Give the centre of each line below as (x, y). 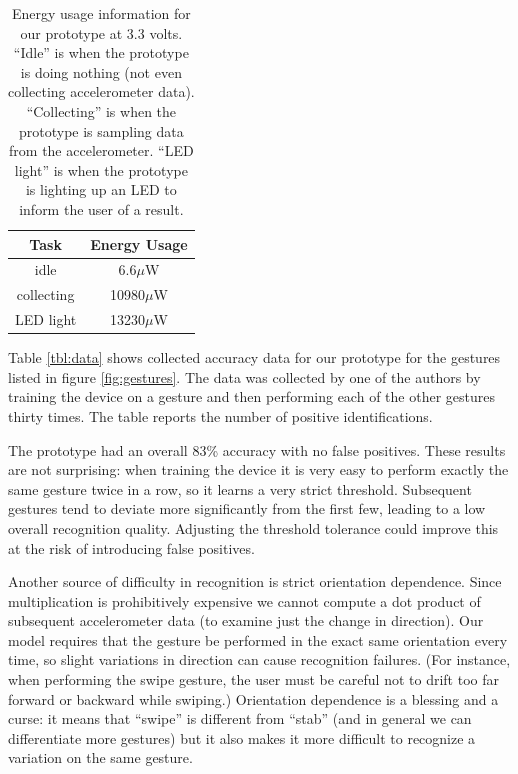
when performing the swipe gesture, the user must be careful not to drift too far (253, 679)
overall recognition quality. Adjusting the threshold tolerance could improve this (253, 527)
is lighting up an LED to (101, 189)
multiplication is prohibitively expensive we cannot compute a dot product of (244, 600)
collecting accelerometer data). (101, 91)
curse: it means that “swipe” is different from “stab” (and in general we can (240, 718)
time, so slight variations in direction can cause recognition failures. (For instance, (259, 659)
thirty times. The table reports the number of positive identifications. (220, 415)
